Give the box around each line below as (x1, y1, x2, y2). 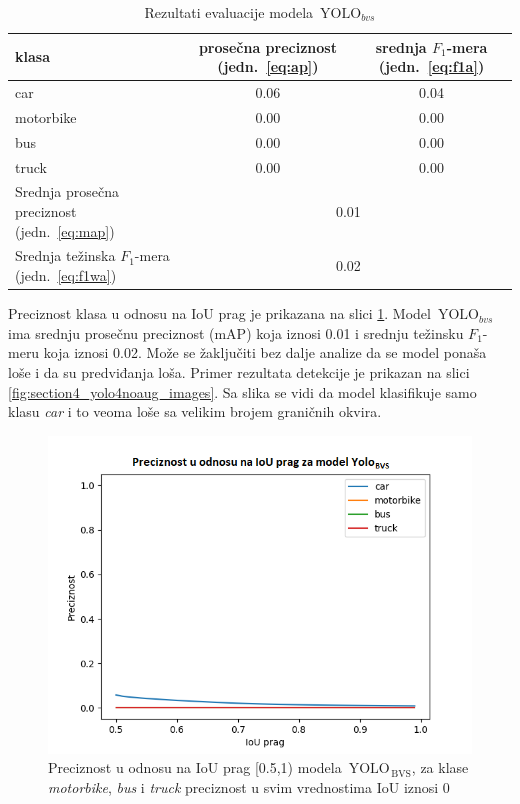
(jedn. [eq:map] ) (15, 220, 115, 241)
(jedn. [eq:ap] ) (217, 56, 319, 77)
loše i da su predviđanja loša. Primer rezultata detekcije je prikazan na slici (8, 361, 470, 382)
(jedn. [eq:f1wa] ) (15, 265, 117, 286)
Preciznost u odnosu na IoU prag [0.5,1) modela (48, 757, 342, 778)
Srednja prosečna (15, 181, 120, 202)
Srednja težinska (15, 245, 116, 266)
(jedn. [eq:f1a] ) (378, 56, 485, 77)
